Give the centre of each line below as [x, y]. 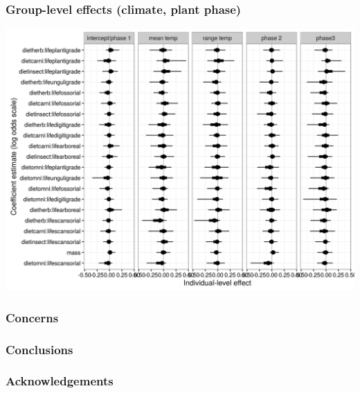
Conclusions [39, 349]
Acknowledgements [60, 381]
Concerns [32, 317]
